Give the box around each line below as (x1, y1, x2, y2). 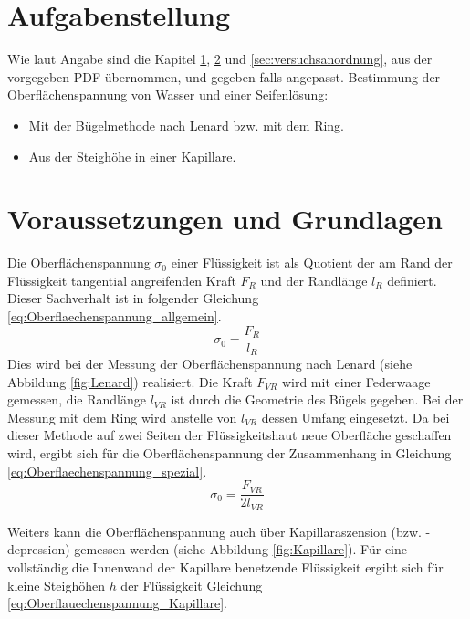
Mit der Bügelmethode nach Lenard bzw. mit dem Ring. (28, 115, 345, 134)
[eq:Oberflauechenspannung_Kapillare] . (7, 593, 227, 613)
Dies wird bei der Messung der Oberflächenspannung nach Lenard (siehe (7, 354, 413, 373)
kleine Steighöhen (7, 575, 105, 594)
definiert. (387, 270, 437, 289)
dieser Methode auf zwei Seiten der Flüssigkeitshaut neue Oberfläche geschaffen (7, 425, 452, 445)
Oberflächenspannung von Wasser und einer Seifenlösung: (7, 85, 329, 104)
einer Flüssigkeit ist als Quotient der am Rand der (171, 253, 453, 272)
